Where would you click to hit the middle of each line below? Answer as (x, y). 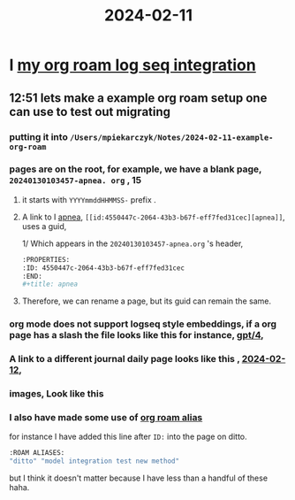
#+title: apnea (50, 284)
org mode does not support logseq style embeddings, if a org (143, 324)
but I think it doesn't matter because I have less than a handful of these (138, 478)
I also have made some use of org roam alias (106, 417)
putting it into (38, 136)
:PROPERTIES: (46, 259)
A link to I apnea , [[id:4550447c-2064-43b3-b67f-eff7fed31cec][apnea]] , (153, 217)
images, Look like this (57, 394)
